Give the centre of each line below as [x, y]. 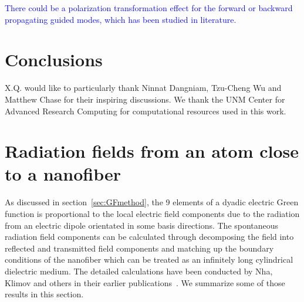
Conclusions [54, 60]
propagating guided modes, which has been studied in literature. [121, 19]
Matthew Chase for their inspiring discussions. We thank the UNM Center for [145, 99]
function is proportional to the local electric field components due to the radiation [152, 213]
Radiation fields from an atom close [152, 151]
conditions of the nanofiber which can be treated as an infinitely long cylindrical [149, 259]
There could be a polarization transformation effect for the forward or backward [149, 8]
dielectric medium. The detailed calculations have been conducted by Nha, [139, 271]
